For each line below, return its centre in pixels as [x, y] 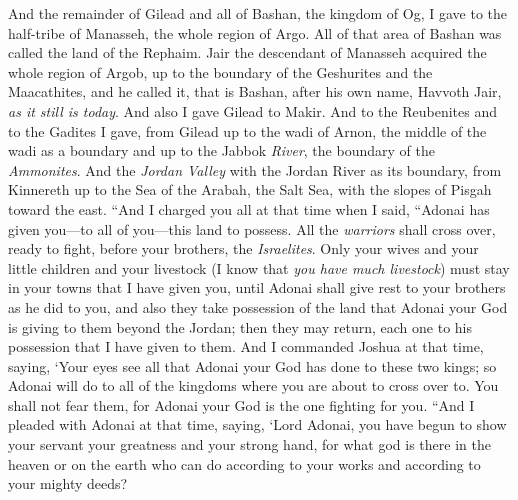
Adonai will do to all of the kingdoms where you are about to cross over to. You [253, 385]
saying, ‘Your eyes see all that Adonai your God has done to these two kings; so [252, 365]
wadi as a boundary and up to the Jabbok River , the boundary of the [221, 150]
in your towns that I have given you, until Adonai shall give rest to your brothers [257, 287]
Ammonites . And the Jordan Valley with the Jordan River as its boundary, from [255, 169]
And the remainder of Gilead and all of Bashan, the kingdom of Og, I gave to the [258, 13]
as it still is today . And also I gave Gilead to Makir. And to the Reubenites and [253, 110]
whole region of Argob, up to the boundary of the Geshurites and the [220, 71]
